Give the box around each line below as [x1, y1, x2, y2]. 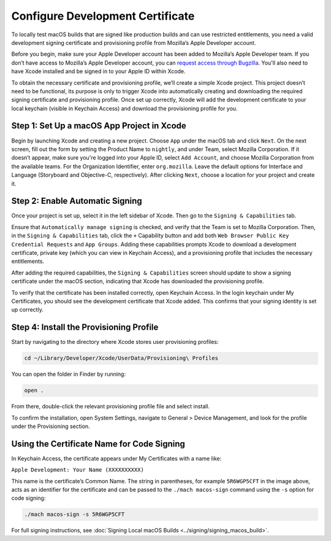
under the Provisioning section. [11, 422, 90, 430]
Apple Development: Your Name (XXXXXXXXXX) [11, 467, 144, 473]
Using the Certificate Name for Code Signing [11, 438, 185, 449]
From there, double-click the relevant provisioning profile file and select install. [11, 403, 210, 410]
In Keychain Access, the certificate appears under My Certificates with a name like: [11, 454, 222, 462]
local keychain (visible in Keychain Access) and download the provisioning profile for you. [11, 104, 238, 112]
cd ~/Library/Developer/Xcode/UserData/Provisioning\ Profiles [24, 355, 219, 362]
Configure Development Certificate [11, 9, 195, 23]
